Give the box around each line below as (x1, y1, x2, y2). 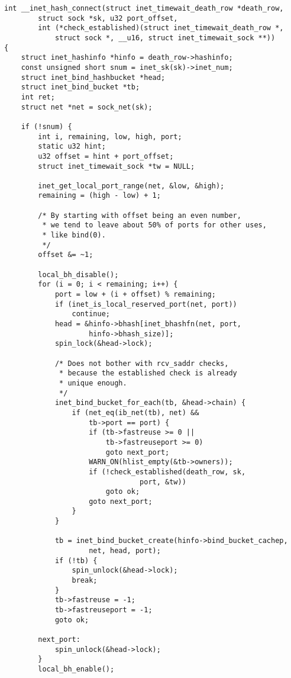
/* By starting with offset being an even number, (38, 211, 241, 220)
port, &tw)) (140, 477, 186, 486)
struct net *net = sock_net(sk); (21, 102, 153, 111)
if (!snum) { (21, 122, 72, 131)
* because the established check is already (59, 369, 237, 378)
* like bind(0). (42, 231, 106, 240)
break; (72, 576, 98, 585)
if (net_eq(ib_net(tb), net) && (72, 408, 199, 417)
